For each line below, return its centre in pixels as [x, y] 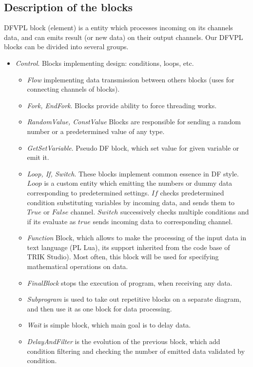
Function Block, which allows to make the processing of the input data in [137, 238]
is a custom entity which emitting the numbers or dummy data [138, 183]
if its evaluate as [51, 221]
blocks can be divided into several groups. [66, 47]
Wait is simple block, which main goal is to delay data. [109, 325]
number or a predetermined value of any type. [96, 131]
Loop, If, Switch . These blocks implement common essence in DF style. [133, 173]
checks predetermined [192, 192]
